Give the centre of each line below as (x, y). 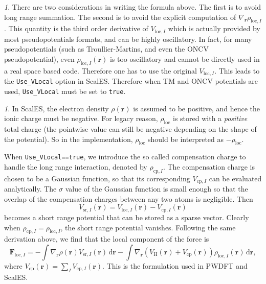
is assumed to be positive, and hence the (196, 108)
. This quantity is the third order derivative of (76, 28)
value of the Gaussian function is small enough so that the (157, 189)
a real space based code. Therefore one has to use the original (101, 70)
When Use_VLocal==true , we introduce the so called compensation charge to (125, 157)
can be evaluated (235, 178)
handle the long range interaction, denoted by (76, 167)
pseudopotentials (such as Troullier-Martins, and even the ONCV (106, 49)
